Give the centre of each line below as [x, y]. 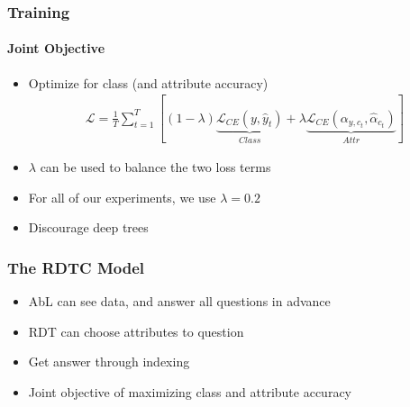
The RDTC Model [76, 267]
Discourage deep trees [88, 227]
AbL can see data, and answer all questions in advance [179, 301]
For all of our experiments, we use [122, 197]
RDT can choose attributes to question [136, 331]
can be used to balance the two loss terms [155, 167]
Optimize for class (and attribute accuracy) [148, 82]
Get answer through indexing [109, 362]
